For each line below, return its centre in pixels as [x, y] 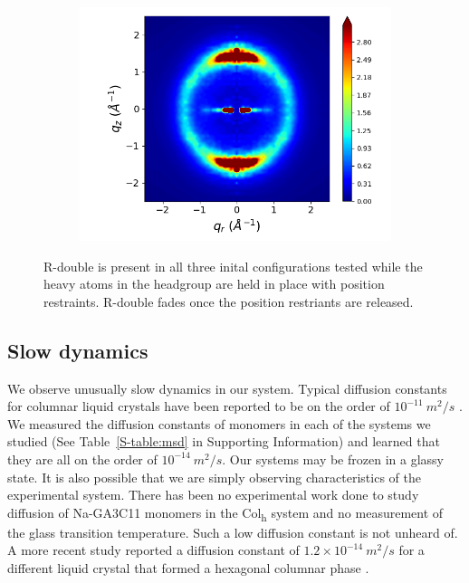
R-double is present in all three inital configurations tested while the [233, 266]
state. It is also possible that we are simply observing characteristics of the [214, 477]
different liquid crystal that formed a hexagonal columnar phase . [188, 568]
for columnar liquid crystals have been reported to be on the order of [199, 406]
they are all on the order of [82, 459]
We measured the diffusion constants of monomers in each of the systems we [219, 423]
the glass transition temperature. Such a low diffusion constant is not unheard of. [233, 532]
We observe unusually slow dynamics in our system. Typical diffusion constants [227, 388]
